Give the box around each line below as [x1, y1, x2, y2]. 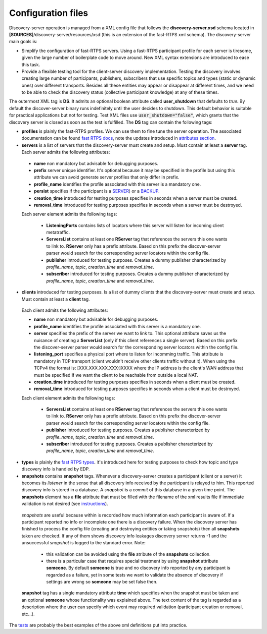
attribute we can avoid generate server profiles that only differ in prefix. [34, 174, 180, 180]
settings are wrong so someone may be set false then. [46, 579, 158, 585]
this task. [21, 61, 41, 67]
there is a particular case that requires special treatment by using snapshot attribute [46, 558, 219, 564]
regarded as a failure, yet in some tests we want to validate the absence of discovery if [46, 572, 223, 577]
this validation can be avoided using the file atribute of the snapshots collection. [46, 551, 211, 557]
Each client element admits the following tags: [21, 395, 116, 401]
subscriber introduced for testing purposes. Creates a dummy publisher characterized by [46, 271, 229, 277]
